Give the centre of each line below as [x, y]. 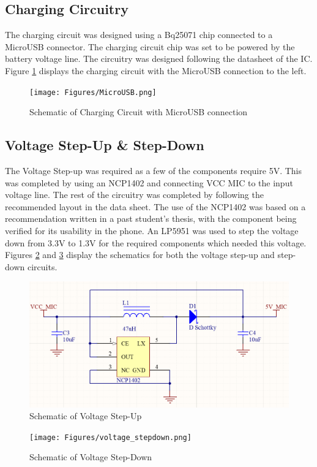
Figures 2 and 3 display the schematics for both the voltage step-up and [140, 255]
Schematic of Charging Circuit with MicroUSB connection [139, 112]
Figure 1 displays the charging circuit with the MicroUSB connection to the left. [156, 70]
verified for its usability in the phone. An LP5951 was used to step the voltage [152, 230]
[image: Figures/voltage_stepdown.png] [110, 437]
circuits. [42, 266]
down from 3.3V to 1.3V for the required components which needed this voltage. [156, 242]
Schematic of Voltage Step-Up [86, 416]
